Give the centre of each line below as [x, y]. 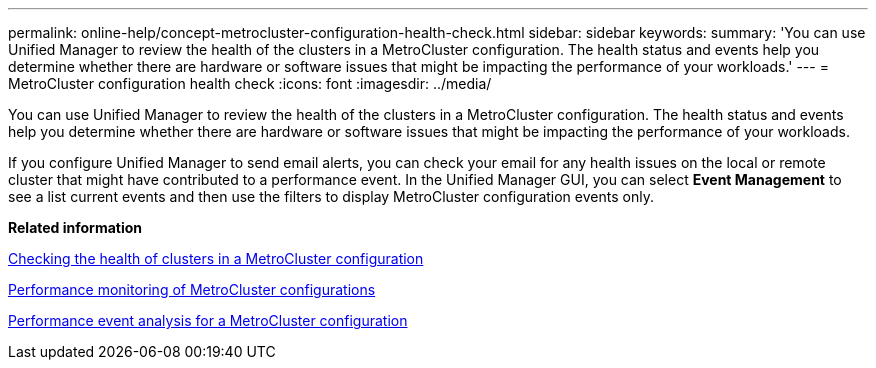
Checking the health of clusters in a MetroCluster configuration [216, 258]
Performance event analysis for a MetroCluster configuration [208, 320]
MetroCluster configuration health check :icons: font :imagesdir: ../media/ [250, 83]
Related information [75, 227]
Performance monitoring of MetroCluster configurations [192, 289]
